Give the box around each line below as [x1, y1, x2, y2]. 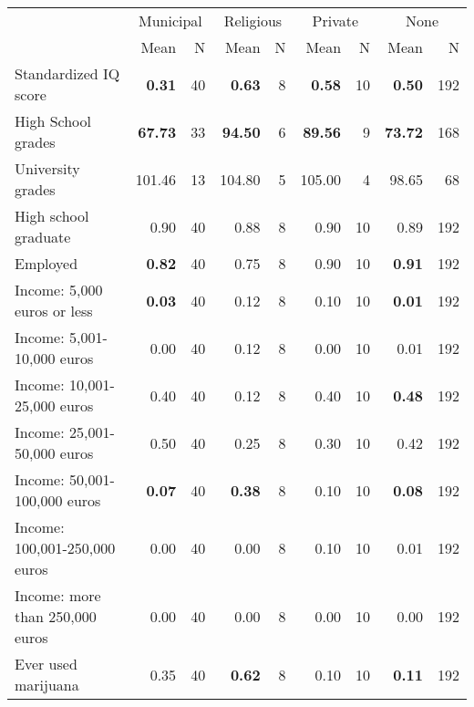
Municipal [139, 10, 202, 31]
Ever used [15, 653, 77, 674]
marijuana [15, 674, 79, 695]
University [15, 158, 80, 179]
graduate [15, 226, 71, 247]
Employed [15, 253, 78, 274]
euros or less [15, 300, 93, 321]
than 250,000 [15, 606, 97, 627]
